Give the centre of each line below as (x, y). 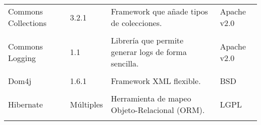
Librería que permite (147, 40)
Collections (27, 23)
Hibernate (26, 104)
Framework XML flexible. (156, 81)
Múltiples (87, 104)
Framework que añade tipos (160, 11)
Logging (22, 57)
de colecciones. (137, 23)
